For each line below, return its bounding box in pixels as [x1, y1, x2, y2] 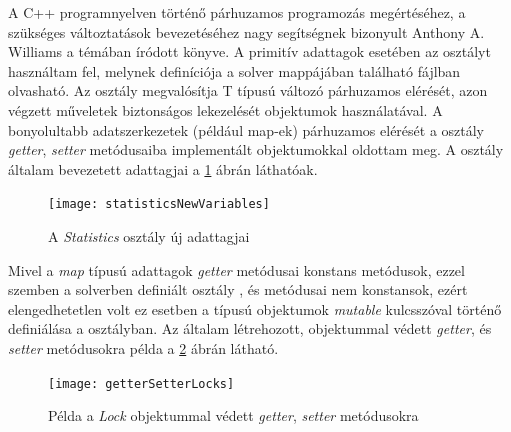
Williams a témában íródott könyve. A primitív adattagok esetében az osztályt [8, 41, 491, 62]
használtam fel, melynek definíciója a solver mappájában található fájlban [8, 60, 461, 81]
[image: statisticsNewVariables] [48, 197, 270, 212]
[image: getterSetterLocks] [48, 376, 235, 391]
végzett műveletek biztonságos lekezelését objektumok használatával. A [8, 99, 443, 120]
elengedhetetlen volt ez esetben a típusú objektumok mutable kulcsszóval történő [8, 298, 502, 319]
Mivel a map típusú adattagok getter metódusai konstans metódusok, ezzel [8, 259, 465, 280]
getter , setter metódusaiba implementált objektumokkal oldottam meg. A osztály [8, 139, 504, 160]
